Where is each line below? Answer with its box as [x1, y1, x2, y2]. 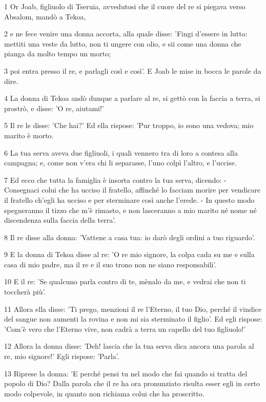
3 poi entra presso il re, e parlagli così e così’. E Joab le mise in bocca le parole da [4, 65, 261, 76]
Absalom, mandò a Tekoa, [4, 11, 86, 22]
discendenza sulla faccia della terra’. [4, 215, 116, 225]
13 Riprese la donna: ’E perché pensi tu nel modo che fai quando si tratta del [4, 368, 248, 378]
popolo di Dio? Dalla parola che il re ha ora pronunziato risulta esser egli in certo [4, 378, 260, 389]
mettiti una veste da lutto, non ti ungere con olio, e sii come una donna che [4, 38, 241, 49]
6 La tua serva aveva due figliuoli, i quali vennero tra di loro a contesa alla [4, 147, 238, 158]
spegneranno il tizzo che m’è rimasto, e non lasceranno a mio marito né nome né [4, 204, 257, 215]
